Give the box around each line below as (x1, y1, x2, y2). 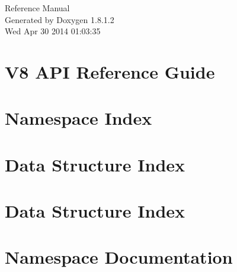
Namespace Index (5, 106, 152, 130)
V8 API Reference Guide (5, 59, 215, 83)
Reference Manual (5, 2, 70, 14)
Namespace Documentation (5, 245, 233, 269)
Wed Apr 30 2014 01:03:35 (5, 25, 101, 37)
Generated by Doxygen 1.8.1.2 (5, 13, 114, 25)
